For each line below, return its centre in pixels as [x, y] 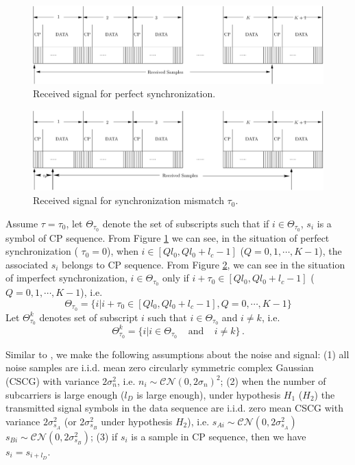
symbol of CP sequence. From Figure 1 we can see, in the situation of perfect [168, 237]
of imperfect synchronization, [66, 278]
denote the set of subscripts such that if [186, 223]
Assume [22, 223]
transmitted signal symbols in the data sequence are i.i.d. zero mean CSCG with [174, 408]
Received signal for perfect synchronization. [124, 93]
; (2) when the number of [273, 381]
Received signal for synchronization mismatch [128, 200]
